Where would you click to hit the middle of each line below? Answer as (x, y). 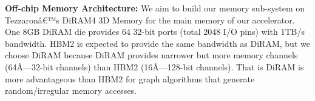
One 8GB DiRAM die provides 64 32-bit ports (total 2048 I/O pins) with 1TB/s (155, 32)
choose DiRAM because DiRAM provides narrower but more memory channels (151, 55)
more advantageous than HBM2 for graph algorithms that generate (130, 78)
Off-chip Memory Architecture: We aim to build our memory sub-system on (155, 8)
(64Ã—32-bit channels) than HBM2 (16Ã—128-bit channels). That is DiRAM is (154, 66)
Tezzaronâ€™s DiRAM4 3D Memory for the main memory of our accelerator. (150, 20)
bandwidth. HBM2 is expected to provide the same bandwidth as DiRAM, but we (157, 43)
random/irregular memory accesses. (71, 90)
